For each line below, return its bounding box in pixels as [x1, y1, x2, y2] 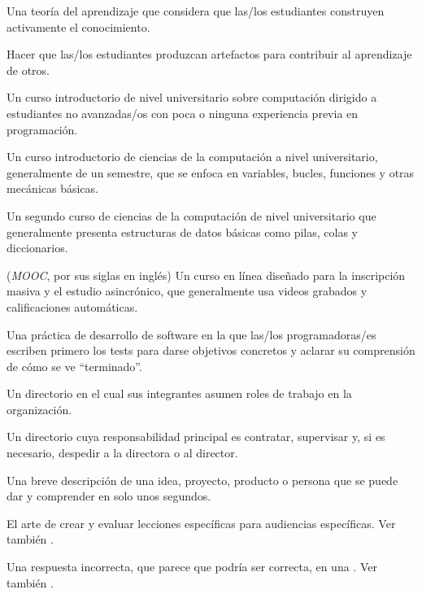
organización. [7, 400, 72, 417]
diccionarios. [7, 239, 68, 256]
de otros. [7, 61, 50, 78]
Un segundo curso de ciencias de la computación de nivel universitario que [7, 207, 376, 224]
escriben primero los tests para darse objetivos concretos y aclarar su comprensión [7, 342, 415, 359]
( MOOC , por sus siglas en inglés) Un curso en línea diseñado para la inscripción [7, 266, 406, 283]
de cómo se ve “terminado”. [7, 357, 142, 374]
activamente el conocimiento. [7, 18, 150, 35]
